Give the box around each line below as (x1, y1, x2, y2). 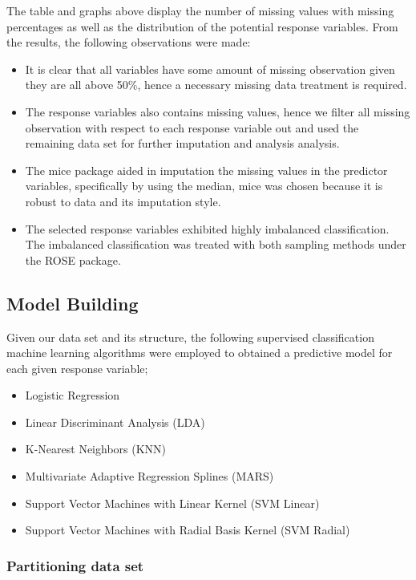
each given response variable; (6, 359, 148, 376)
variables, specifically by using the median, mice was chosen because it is (25, 177, 383, 194)
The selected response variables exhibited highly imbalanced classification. (25, 220, 390, 237)
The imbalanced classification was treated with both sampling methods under (25, 236, 406, 253)
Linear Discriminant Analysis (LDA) (25, 413, 205, 430)
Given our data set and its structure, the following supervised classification (6, 328, 374, 345)
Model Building (6, 290, 139, 315)
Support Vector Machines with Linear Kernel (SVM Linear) (25, 494, 320, 511)
